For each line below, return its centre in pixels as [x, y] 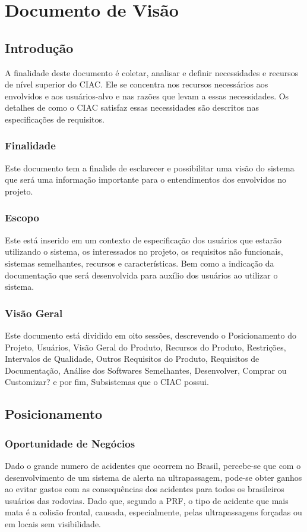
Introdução [39, 47]
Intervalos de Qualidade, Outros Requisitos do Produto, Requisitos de [132, 359]
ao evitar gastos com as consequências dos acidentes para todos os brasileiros [145, 489]
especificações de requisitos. [55, 119]
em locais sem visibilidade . [53, 523]
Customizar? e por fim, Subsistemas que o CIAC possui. [107, 382]
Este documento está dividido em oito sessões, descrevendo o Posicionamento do [151, 335]
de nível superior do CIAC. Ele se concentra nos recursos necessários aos [137, 84]
